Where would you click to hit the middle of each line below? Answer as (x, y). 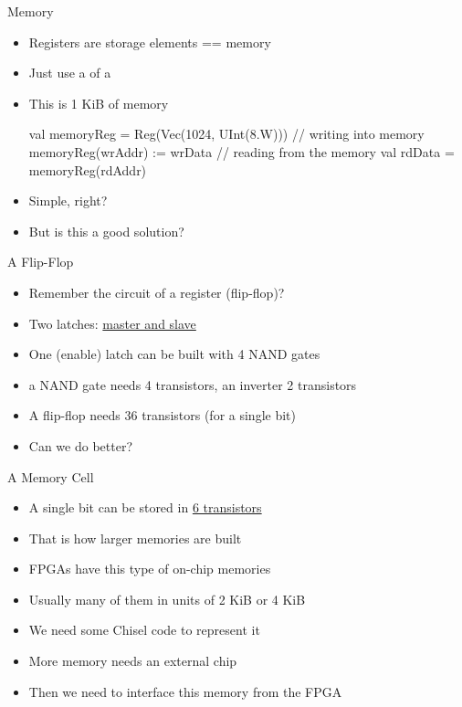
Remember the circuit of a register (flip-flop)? (157, 292)
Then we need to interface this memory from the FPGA (185, 691)
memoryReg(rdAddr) (88, 169)
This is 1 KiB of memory (99, 103)
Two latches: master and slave (112, 323)
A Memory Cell (51, 476)
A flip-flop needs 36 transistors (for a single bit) (162, 415)
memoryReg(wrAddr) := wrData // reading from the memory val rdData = (241, 151)
